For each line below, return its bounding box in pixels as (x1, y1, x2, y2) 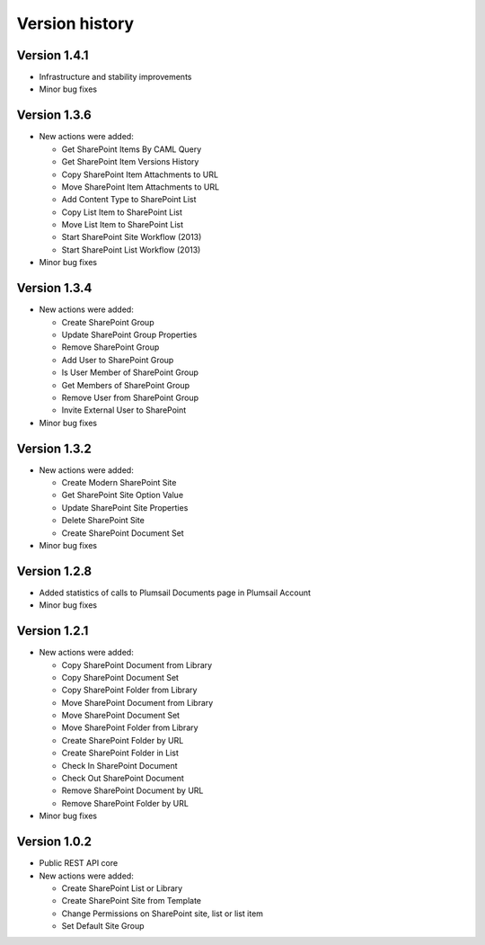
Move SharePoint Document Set (61, 710, 180, 721)
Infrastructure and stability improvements (39, 72, 192, 83)
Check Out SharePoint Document (61, 773, 184, 784)
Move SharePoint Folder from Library (61, 722, 198, 733)
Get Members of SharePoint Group (61, 379, 190, 390)
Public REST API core (39, 858, 119, 869)
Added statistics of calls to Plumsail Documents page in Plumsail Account (39, 587, 312, 598)
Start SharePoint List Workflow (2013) (61, 244, 201, 255)
